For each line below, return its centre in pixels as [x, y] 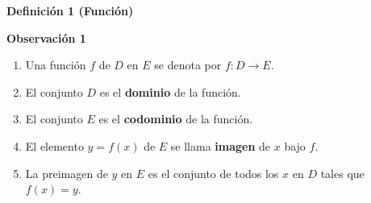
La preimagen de [67, 173]
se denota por [188, 65]
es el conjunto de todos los [213, 173]
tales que [342, 173]
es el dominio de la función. [170, 91]
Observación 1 [46, 37]
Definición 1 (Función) [70, 10]
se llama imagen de [221, 145]
